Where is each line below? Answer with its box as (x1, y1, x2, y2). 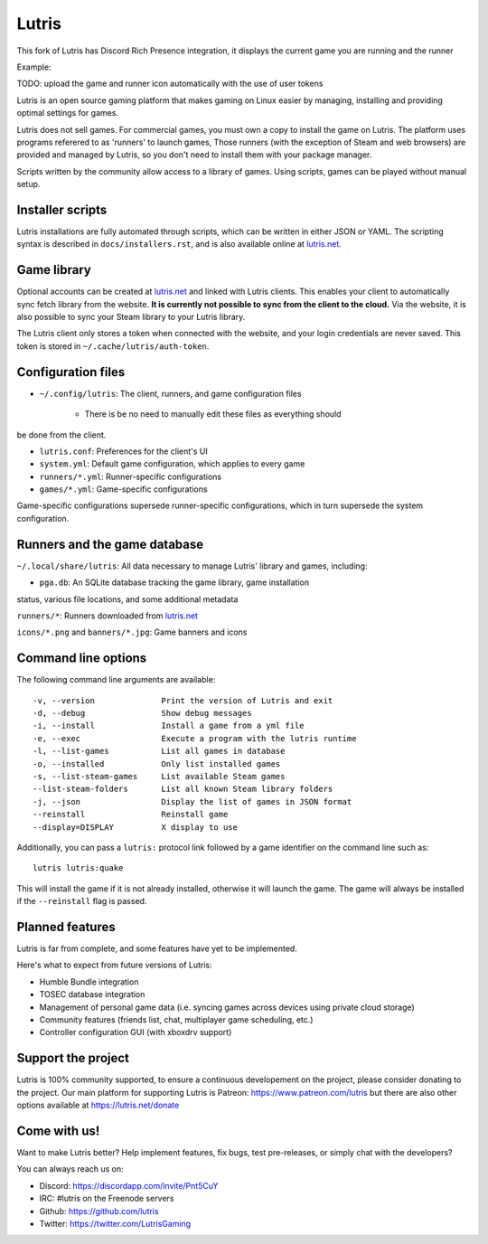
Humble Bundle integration (39, 976, 139, 987)
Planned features (16, 919, 117, 935)
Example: (16, 61, 52, 72)
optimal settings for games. (16, 108, 119, 118)
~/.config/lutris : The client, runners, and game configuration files (39, 388, 302, 399)
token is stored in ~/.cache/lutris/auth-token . (16, 340, 210, 352)
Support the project (16, 1051, 130, 1066)
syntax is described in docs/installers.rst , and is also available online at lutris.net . (16, 239, 343, 250)
